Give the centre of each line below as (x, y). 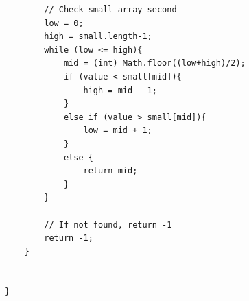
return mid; (110, 171)
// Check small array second (110, 10)
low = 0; (64, 23)
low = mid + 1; (118, 131)
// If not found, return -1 (108, 225)
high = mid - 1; (120, 90)
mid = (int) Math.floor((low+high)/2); (154, 63)
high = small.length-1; (98, 37)
